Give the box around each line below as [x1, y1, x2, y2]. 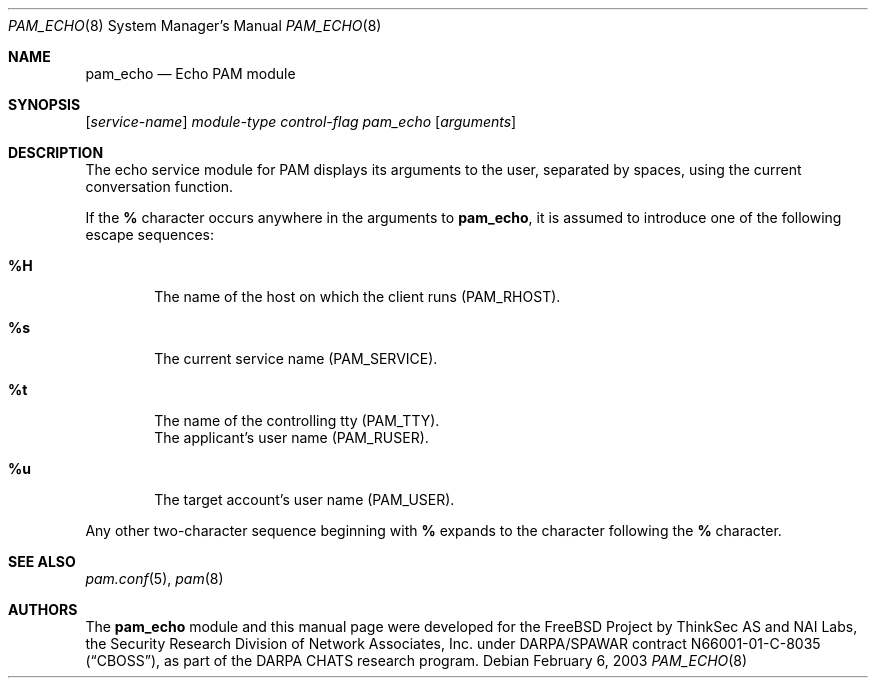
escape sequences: [85, 226, 215, 243]
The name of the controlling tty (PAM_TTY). [154, 412, 440, 429]
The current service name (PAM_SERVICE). [154, 350, 438, 367]
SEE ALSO [8, 553, 76, 570]
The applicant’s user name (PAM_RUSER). [154, 429, 429, 446]
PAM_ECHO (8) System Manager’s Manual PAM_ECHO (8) [8, 17, 382, 34]
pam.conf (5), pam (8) [85, 570, 224, 587]
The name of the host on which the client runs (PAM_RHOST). [154, 288, 561, 305]
